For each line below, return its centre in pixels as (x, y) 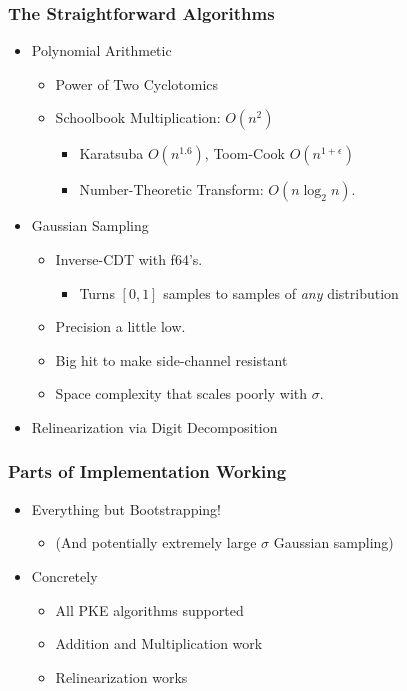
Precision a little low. (120, 326)
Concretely (64, 575)
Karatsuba (111, 153)
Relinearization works (121, 676)
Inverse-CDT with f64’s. (129, 259)
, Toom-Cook (244, 153)
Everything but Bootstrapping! (126, 508)
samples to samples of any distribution (281, 292)
